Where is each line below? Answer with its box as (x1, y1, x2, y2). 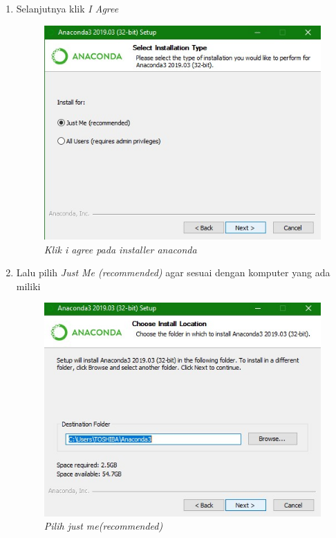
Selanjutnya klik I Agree (16, 1, 119, 15)
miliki (16, 278, 41, 293)
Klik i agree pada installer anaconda (44, 242, 197, 256)
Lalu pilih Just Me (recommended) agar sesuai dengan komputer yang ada (16, 265, 330, 280)
